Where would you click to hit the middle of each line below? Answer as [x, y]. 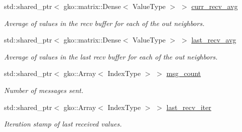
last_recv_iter [189, 107]
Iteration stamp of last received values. [63, 124]
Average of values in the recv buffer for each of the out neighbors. [104, 23]
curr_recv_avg [215, 6]
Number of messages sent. [44, 90]
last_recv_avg [214, 40]
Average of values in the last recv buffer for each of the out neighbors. [111, 56]
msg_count [184, 73]
